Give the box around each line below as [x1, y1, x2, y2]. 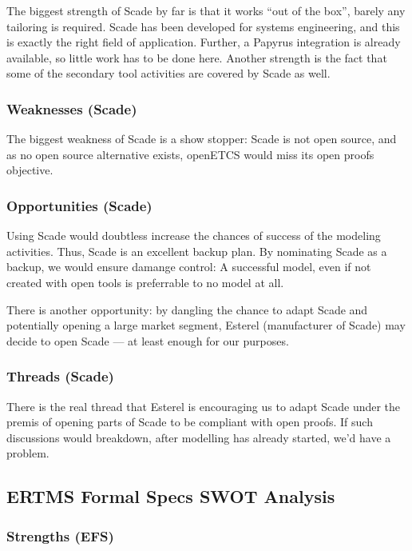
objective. [6, 162, 53, 178]
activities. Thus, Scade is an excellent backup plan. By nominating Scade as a [6, 242, 387, 259]
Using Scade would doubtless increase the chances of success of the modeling [6, 227, 381, 244]
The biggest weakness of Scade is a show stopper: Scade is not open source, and [6, 130, 397, 147]
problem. [6, 445, 50, 461]
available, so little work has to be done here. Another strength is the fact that [6, 49, 387, 66]
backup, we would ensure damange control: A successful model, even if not [6, 258, 371, 275]
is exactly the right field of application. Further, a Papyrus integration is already [6, 34, 401, 50]
